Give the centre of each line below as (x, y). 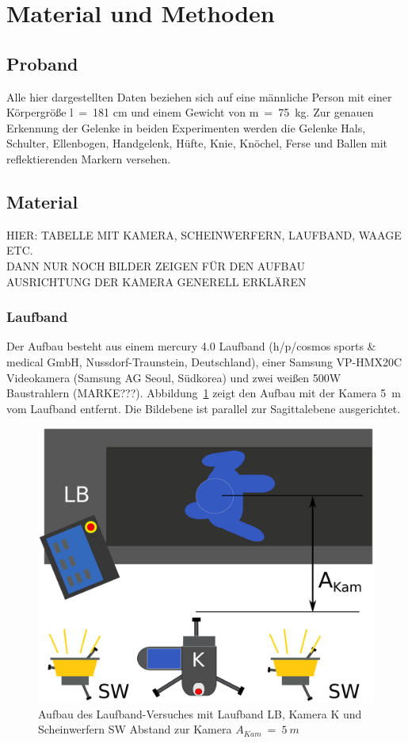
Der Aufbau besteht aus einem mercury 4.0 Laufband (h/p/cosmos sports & (191, 346)
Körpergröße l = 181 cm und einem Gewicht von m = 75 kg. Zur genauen (190, 112)
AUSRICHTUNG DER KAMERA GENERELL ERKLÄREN (156, 281)
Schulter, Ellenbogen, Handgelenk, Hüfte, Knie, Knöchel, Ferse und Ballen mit (197, 143)
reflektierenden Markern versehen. (89, 158)
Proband (42, 63)
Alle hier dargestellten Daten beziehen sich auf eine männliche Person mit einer (199, 96)
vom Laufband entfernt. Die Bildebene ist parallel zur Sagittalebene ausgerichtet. (204, 408)
